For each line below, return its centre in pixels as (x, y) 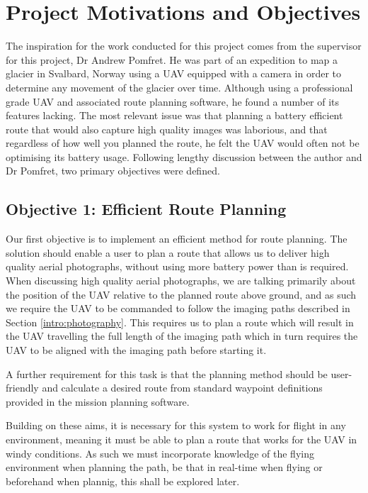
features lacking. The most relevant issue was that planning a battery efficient (174, 115)
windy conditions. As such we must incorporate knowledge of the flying (160, 453)
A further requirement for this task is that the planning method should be (167, 373)
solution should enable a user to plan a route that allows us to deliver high (168, 252)
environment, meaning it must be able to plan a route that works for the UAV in (182, 439)
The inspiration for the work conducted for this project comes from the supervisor (184, 46)
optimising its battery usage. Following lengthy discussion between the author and (184, 156)
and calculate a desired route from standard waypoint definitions (182, 388)
